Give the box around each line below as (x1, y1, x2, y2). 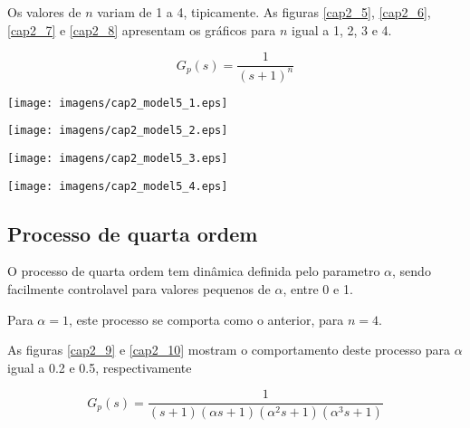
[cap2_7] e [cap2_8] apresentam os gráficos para (7, 20, 276, 39)
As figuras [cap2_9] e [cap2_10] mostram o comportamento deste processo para (7, 340, 451, 359)
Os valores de (7, 3, 82, 21)
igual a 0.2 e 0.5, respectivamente (7, 357, 192, 376)
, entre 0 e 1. (283, 280, 353, 299)
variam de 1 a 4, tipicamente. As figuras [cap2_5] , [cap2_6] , (97, 3, 431, 21)
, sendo (392, 262, 431, 281)
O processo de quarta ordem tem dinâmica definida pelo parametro (7, 262, 380, 281)
